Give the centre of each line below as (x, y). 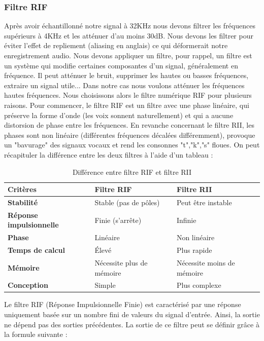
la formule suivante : (36, 334)
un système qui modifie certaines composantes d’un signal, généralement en (121, 65)
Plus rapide (194, 250)
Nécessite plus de (121, 262)
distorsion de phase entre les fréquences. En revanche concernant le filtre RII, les (129, 125)
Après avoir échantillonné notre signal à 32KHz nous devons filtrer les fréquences (130, 26)
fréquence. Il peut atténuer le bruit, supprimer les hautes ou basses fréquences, (126, 75)
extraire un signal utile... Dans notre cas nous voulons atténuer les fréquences (124, 85)
